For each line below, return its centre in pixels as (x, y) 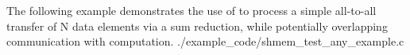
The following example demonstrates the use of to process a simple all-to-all (191, 10)
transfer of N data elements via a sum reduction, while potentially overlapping (197, 26)
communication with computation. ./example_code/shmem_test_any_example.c (205, 41)
